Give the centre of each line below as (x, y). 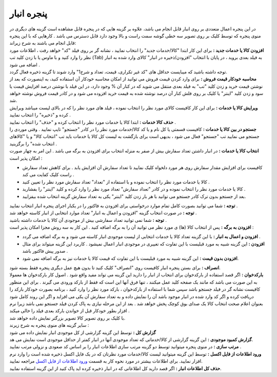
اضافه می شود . (25, 65)
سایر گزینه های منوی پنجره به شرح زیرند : (49, 325)
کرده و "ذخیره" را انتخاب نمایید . (40, 115)
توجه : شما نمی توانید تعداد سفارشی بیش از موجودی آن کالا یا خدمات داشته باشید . (88, 220)
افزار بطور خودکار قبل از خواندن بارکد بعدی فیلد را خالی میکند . (70, 311)
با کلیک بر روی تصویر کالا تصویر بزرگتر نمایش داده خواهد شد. (67, 318)
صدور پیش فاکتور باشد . (45, 251)
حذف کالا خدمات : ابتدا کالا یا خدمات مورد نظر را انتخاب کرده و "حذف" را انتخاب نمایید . (93, 122)
